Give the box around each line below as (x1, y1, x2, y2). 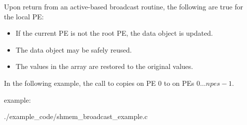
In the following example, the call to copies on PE (4, 77, 156, 88)
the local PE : (4, 11, 44, 21)
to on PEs (164, 77, 194, 88)
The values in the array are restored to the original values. (15, 61, 193, 71)
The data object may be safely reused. (15, 44, 132, 55)
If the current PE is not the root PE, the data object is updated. (15, 28, 213, 38)
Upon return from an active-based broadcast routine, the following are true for (4, 1, 243, 11)
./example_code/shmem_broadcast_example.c (4, 111, 148, 122)
